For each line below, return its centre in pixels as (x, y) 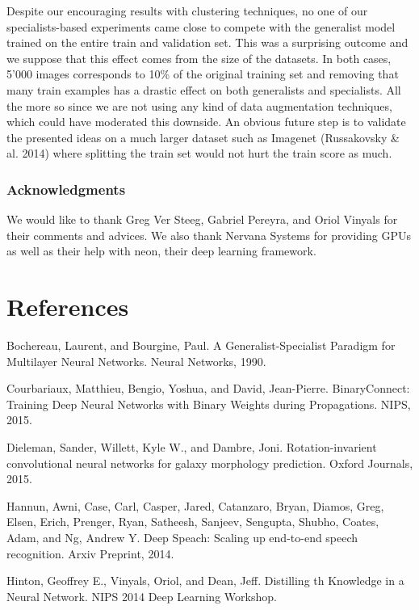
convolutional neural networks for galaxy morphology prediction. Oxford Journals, (210, 463)
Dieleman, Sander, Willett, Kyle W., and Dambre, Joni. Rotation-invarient (192, 447)
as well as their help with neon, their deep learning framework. (161, 251)
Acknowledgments (66, 189)
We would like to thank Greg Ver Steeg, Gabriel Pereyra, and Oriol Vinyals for (202, 219)
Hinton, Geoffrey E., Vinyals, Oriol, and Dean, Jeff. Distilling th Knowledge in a (205, 581)
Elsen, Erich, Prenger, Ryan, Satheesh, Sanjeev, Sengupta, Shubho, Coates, (193, 522)
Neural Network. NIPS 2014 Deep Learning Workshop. (142, 596)
